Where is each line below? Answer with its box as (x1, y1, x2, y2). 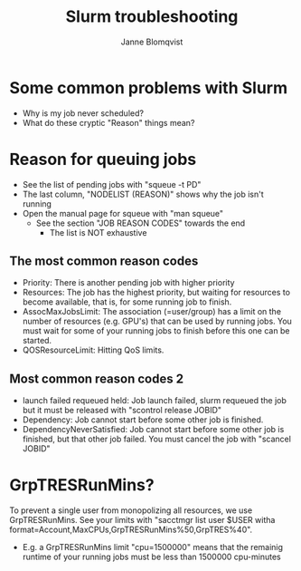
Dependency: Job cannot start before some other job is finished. (22, 414, 264, 425)
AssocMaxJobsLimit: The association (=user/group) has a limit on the (22, 306, 282, 317)
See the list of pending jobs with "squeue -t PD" (22, 179, 202, 189)
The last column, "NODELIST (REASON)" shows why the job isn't (22, 189, 264, 199)
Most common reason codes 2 (9, 371, 183, 386)
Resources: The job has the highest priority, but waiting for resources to (22, 287, 291, 298)
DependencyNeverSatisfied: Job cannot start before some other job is (22, 424, 285, 435)
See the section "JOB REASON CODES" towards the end (35, 218, 246, 228)
